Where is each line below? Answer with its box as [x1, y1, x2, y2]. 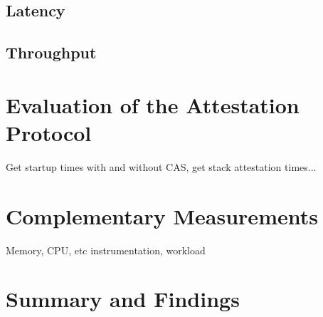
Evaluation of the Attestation [6, 90, 300, 119]
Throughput [6, 41, 97, 63]
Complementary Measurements [6, 201, 318, 230]
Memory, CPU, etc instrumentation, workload [6, 242, 206, 257]
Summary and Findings [6, 284, 240, 313]
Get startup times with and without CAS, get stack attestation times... [6, 159, 317, 174]
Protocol [6, 118, 92, 147]
